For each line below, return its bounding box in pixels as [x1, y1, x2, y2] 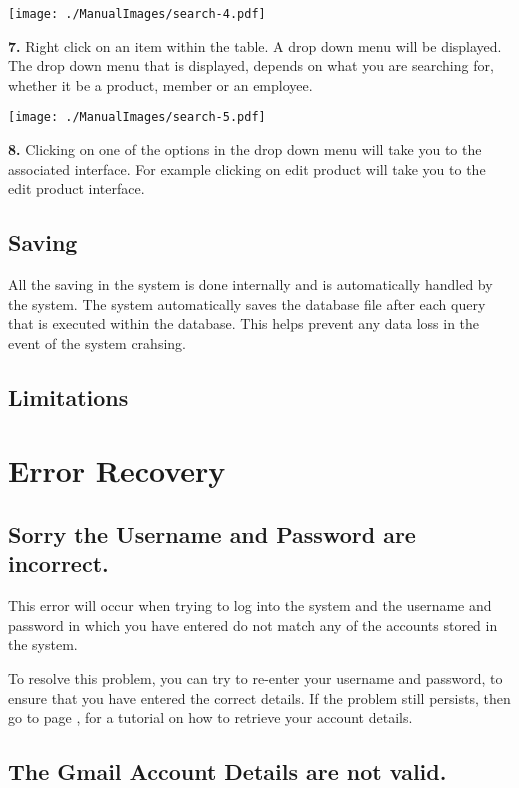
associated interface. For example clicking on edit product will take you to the [8, 158, 486, 179]
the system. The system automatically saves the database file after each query [8, 293, 486, 314]
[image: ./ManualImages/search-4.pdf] [8, 7, 266, 21]
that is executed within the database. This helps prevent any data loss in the [8, 313, 480, 334]
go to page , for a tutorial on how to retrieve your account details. [8, 707, 413, 728]
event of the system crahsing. [8, 332, 186, 353]
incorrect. [8, 548, 109, 579]
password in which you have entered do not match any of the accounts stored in [8, 614, 498, 635]
